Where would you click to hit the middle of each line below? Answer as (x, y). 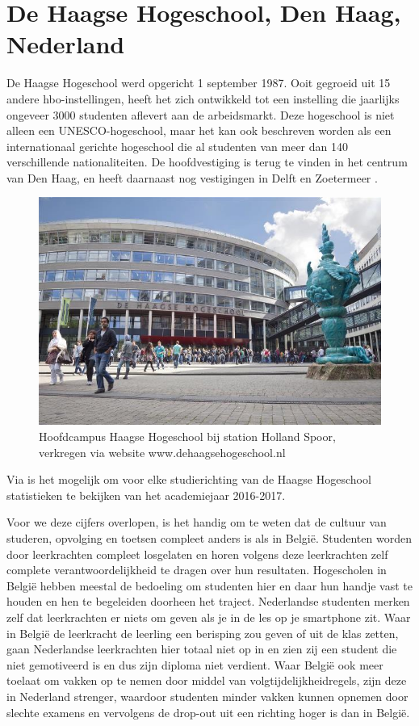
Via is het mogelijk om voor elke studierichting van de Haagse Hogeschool (189, 479)
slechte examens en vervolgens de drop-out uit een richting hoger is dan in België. (208, 712)
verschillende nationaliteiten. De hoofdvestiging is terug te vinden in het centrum (207, 162)
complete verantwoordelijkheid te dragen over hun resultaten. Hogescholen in (197, 570)
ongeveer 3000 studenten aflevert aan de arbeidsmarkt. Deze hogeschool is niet (201, 114)
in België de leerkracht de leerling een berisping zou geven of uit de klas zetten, (203, 633)
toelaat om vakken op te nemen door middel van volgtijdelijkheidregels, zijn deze (207, 680)
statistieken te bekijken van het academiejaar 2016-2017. (146, 495)
